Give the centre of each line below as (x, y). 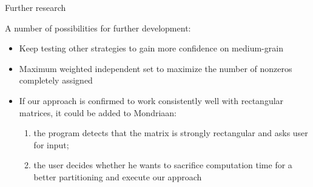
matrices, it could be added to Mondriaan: (98, 112)
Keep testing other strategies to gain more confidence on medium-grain (151, 48)
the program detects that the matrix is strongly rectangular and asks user (171, 133)
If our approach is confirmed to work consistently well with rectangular (151, 100)
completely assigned (56, 80)
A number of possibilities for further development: (98, 28)
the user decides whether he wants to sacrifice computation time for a (163, 165)
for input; (51, 144)
